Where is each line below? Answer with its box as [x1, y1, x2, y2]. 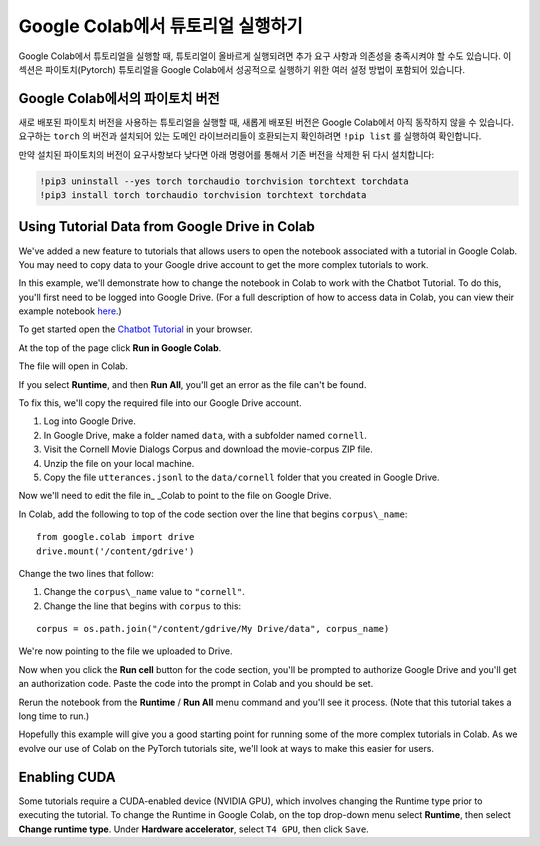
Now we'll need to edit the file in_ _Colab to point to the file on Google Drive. [18, 490, 332, 502]
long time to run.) [18, 710, 90, 722]
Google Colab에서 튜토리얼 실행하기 [18, 15, 304, 37]
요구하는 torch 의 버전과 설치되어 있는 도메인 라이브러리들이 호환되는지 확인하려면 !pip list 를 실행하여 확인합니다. [18, 130, 482, 142]
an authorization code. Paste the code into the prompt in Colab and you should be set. [18, 678, 374, 690]
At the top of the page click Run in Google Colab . [18, 341, 222, 354]
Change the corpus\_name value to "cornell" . [43, 586, 245, 598]
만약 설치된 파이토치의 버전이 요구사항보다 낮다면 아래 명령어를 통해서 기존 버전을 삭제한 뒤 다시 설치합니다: [18, 148, 435, 160]
